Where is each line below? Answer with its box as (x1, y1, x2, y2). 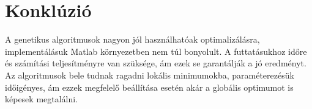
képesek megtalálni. (5, 93, 78, 105)
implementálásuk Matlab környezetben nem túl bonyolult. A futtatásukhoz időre (5, 44, 307, 57)
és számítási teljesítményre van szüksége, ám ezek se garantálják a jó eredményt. (5, 57, 306, 69)
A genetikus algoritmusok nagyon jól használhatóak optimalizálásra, (5, 33, 260, 46)
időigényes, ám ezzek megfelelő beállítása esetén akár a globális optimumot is (5, 80, 294, 93)
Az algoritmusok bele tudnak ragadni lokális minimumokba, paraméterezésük (5, 68, 294, 81)
